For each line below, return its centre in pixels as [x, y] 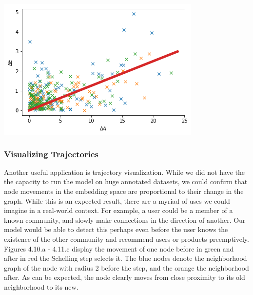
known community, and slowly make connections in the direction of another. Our [125, 220]
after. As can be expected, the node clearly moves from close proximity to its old [125, 277]
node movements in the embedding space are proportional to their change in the [124, 191]
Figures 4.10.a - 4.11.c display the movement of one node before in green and [119, 248]
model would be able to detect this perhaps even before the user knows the [116, 229]
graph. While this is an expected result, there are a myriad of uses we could [117, 200]
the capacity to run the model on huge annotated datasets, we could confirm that [126, 181]
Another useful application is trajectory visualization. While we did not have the [124, 172]
